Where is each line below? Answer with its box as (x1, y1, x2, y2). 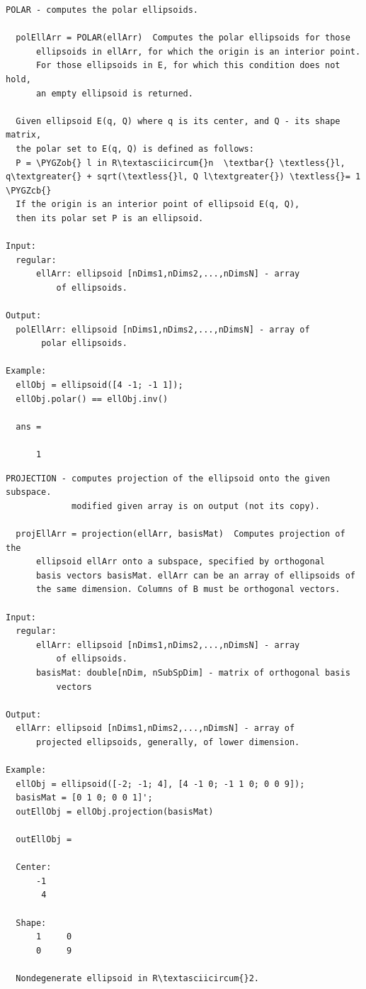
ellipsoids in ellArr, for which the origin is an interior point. (35, 46, 361, 57)
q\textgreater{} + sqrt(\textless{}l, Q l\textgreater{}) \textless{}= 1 (6, 172, 361, 182)
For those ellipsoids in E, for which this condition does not (35, 60, 341, 71)
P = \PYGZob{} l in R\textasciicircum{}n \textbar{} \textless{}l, (16, 157, 345, 168)
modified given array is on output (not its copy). (72, 501, 320, 511)
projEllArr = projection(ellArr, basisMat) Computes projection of (16, 528, 345, 539)
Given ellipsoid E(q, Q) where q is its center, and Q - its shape (16, 116, 341, 126)
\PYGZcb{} (6, 185, 52, 196)
